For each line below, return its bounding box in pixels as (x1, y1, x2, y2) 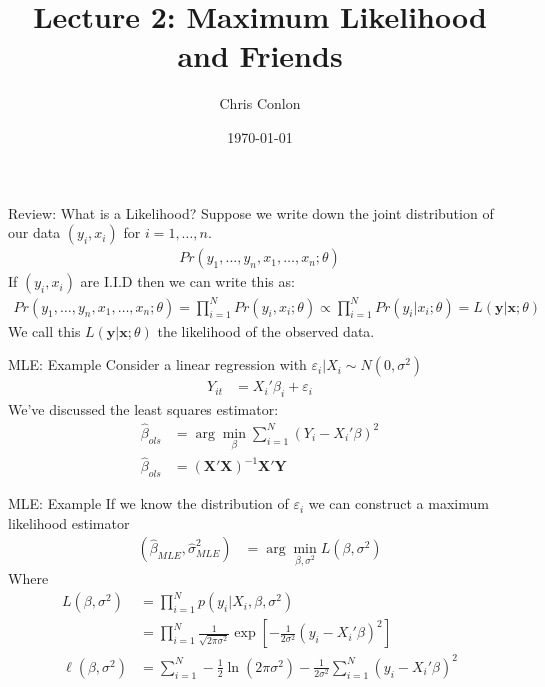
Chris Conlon (219, 93, 301, 114)
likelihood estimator (8, 512, 130, 533)
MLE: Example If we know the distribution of (8, 493, 289, 514)
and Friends (177, 35, 343, 76)
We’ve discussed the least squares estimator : (8, 399, 279, 420)
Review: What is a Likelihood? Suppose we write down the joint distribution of (8, 202, 494, 223)
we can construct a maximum (308, 493, 489, 514)
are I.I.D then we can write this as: (80, 271, 295, 292)
